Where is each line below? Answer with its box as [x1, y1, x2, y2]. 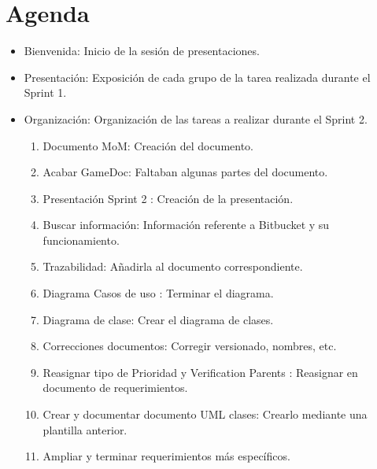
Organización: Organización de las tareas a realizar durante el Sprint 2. [24, 110, 368, 127]
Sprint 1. [24, 84, 67, 101]
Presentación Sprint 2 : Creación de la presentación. [43, 190, 294, 206]
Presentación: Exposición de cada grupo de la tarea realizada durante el [24, 68, 371, 85]
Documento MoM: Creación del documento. [43, 137, 253, 153]
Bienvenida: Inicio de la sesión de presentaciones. [24, 42, 260, 59]
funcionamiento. [43, 231, 120, 248]
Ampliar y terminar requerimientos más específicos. [43, 448, 290, 464]
